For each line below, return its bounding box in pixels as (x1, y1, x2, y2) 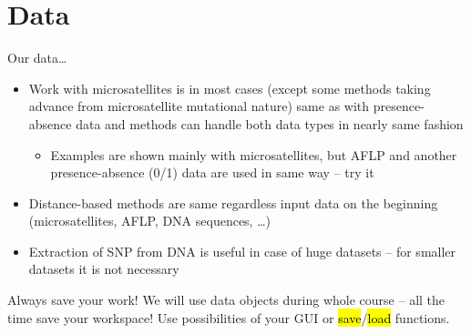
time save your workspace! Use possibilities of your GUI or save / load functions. (7, 308, 450, 327)
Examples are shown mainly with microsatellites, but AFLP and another (50, 145, 457, 164)
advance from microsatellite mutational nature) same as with (28, 96, 370, 116)
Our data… (7, 48, 67, 67)
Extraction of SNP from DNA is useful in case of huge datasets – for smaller (28, 241, 456, 260)
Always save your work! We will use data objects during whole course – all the (7, 290, 445, 309)
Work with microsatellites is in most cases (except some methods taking (28, 78, 431, 97)
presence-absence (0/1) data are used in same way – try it (50, 163, 374, 182)
